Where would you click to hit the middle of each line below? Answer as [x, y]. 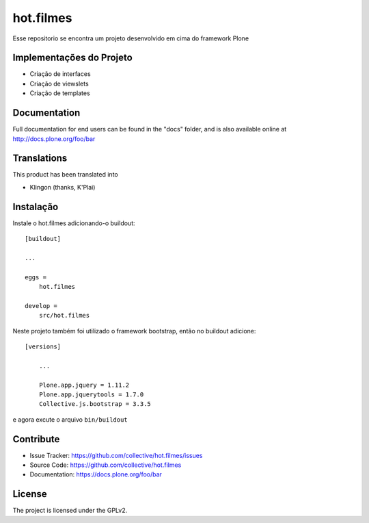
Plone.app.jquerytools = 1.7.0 [91, 394]
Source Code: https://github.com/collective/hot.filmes [106, 465]
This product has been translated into [66, 175]
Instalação [36, 206]
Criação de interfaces [60, 74]
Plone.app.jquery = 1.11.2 [84, 385]
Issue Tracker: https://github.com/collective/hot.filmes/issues [116, 455]
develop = [41, 306]
